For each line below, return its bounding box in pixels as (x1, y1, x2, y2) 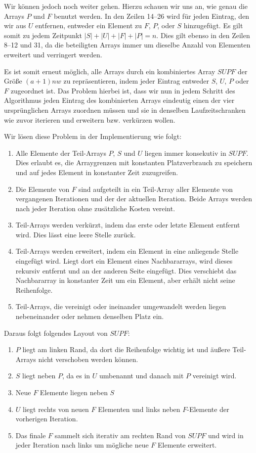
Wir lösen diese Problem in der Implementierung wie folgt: (4, 131, 182, 141)
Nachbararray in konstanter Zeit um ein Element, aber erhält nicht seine (15, 275, 235, 285)
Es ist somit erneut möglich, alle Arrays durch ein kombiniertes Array (4, 66, 215, 76)
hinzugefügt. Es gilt (183, 20, 243, 31)
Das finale (15, 430, 46, 440)
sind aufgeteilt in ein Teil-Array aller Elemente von (78, 183, 233, 194)
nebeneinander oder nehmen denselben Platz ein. (15, 311, 164, 321)
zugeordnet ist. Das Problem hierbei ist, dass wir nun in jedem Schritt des (10, 85, 235, 95)
